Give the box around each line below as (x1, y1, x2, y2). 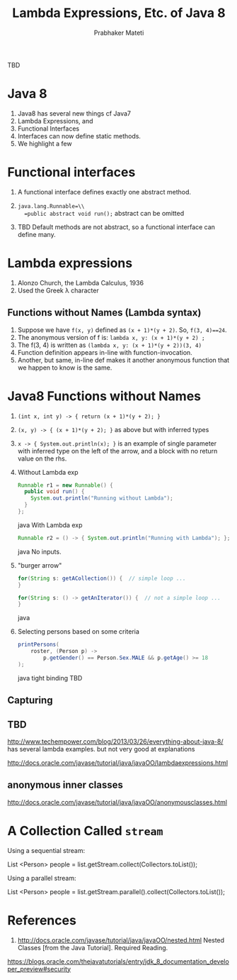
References (7, 912, 76, 928)
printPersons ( (17, 641, 59, 649)
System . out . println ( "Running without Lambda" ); (30, 495, 173, 502)
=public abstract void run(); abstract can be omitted (24, 209, 185, 217)
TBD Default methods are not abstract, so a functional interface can (17, 222, 216, 231)
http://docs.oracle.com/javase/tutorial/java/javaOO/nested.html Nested (17, 935, 225, 945)
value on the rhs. (17, 454, 67, 463)
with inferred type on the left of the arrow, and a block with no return (17, 446, 218, 455)
